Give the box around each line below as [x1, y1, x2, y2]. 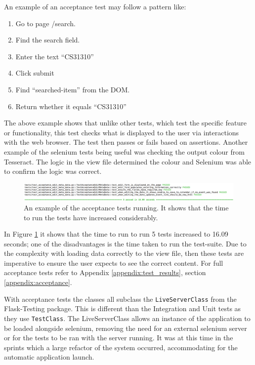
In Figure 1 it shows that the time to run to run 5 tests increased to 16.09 [4, 229, 228, 239]
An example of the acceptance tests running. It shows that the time [24, 202, 229, 212]
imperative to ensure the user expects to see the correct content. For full [4, 257, 223, 268]
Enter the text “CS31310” [15, 51, 94, 61]
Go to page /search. [15, 18, 76, 28]
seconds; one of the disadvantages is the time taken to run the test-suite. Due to [4, 238, 247, 248]
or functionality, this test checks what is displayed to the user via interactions [4, 127, 239, 137]
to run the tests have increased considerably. [24, 212, 158, 222]
